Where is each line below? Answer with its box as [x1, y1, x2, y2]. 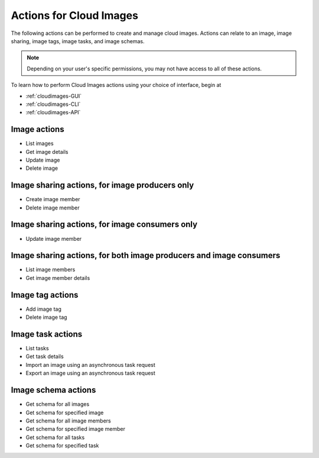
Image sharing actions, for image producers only [11, 180, 194, 191]
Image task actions [11, 329, 83, 339]
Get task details [25, 353, 64, 360]
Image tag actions [11, 290, 79, 300]
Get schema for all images [25, 401, 90, 408]
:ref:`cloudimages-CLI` [25, 101, 81, 108]
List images [25, 140, 54, 147]
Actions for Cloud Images [11, 9, 139, 22]
